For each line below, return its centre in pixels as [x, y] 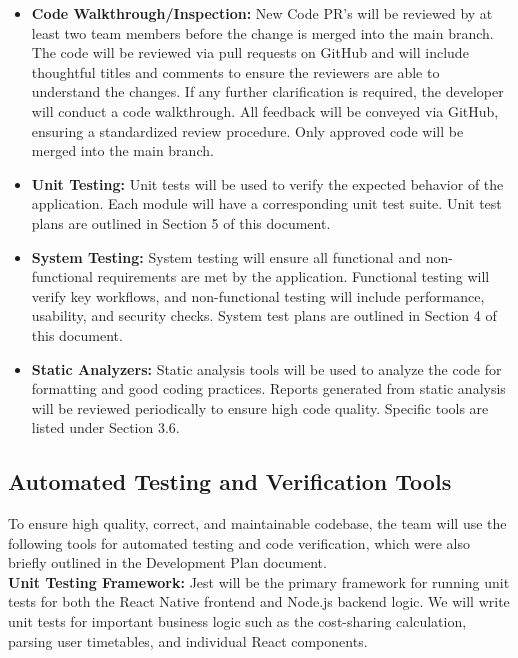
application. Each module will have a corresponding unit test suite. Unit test [266, 203]
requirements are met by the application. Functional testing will [293, 276]
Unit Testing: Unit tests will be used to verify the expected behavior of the [267, 183]
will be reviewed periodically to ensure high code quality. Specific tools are [260, 407]
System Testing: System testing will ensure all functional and [226, 256]
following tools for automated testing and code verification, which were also [239, 542]
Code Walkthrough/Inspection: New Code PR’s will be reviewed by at [262, 13]
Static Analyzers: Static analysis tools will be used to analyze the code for [266, 368]
